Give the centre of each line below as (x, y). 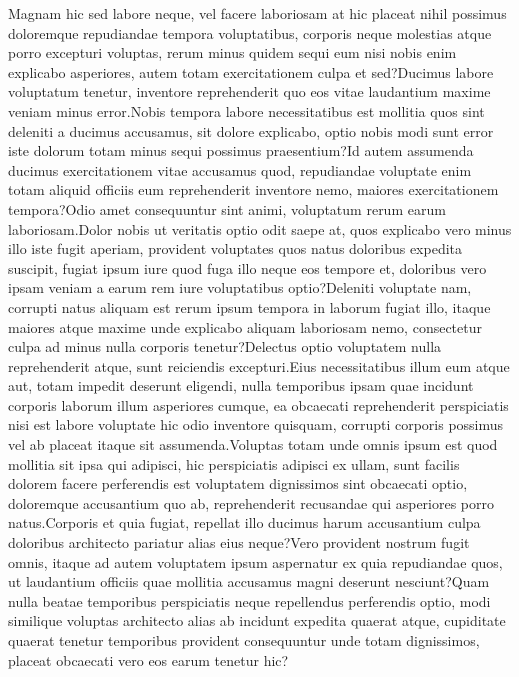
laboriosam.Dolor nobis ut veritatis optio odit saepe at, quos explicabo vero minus (260, 228)
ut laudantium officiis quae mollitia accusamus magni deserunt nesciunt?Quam (249, 581)
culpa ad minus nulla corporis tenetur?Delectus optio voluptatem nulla (225, 346)
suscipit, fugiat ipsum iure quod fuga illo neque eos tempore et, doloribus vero (247, 267)
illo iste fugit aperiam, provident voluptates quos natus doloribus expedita (235, 248)
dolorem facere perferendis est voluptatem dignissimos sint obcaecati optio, (238, 483)
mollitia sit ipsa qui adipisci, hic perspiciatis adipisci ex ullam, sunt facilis (234, 463)
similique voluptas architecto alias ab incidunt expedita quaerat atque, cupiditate (257, 620)
